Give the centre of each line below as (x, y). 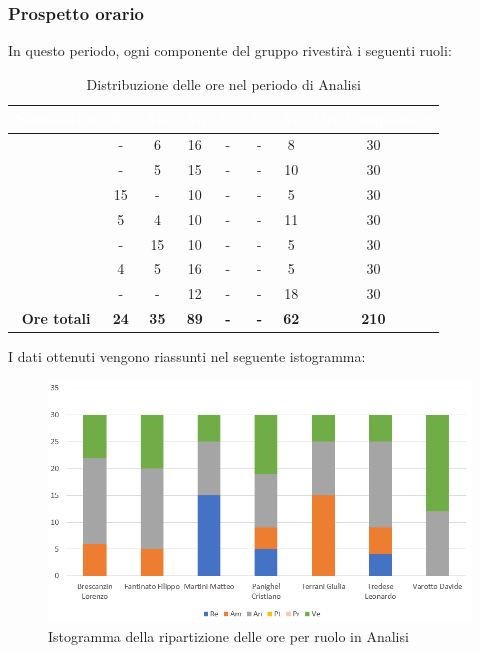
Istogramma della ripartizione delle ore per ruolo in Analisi (228, 635)
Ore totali (56, 318)
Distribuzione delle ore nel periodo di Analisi (223, 83)
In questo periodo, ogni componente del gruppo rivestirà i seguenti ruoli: (230, 50)
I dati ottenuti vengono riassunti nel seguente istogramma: (187, 356)
